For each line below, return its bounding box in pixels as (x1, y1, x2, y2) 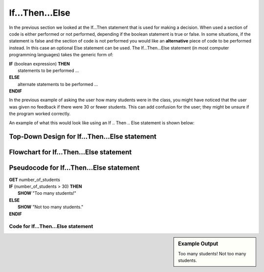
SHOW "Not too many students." (18, 204, 84, 210)
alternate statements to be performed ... (18, 81, 98, 87)
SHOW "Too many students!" (18, 190, 77, 196)
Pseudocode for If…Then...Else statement (9, 164, 140, 172)
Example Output (178, 240, 219, 247)
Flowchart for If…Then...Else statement (9, 148, 132, 157)
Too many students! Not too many (178, 250, 246, 256)
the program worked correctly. (9, 111, 71, 117)
